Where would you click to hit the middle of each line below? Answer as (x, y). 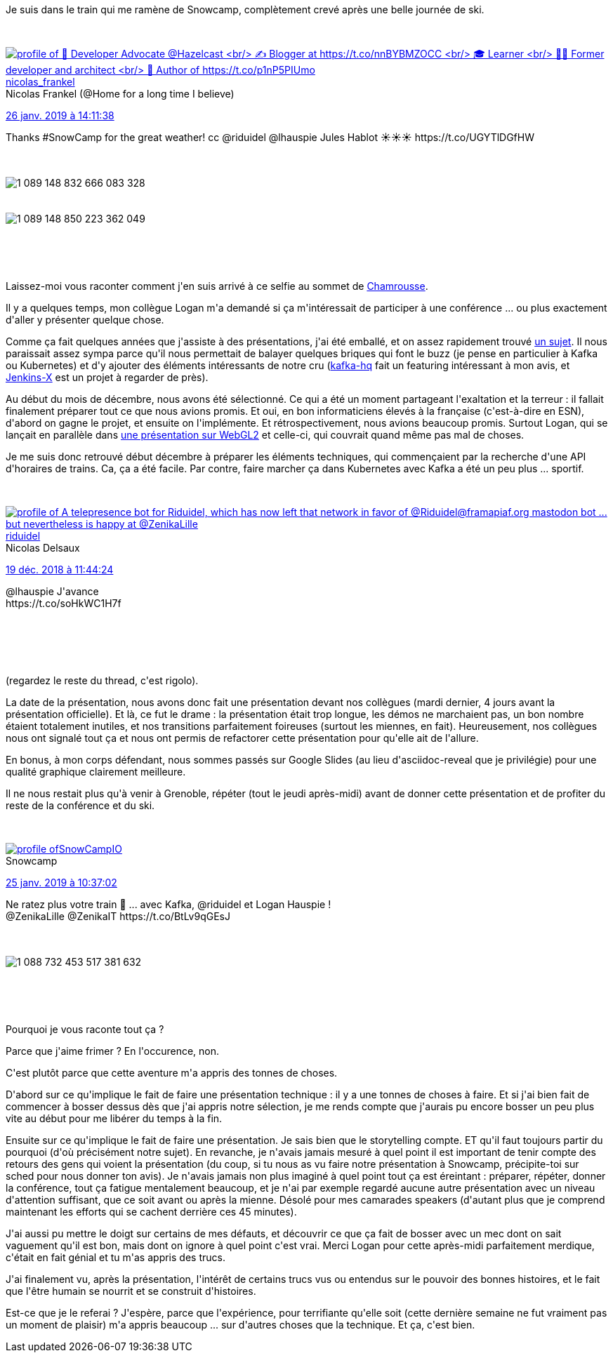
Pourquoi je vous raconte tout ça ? (85, 1029)
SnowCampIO (90, 849)
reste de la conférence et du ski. (80, 805)
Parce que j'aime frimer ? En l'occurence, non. (113, 1051)
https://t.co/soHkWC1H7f (64, 603)
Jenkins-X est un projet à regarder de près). (107, 377)
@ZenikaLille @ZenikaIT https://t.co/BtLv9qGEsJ (118, 916)
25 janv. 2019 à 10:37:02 (61, 883)
